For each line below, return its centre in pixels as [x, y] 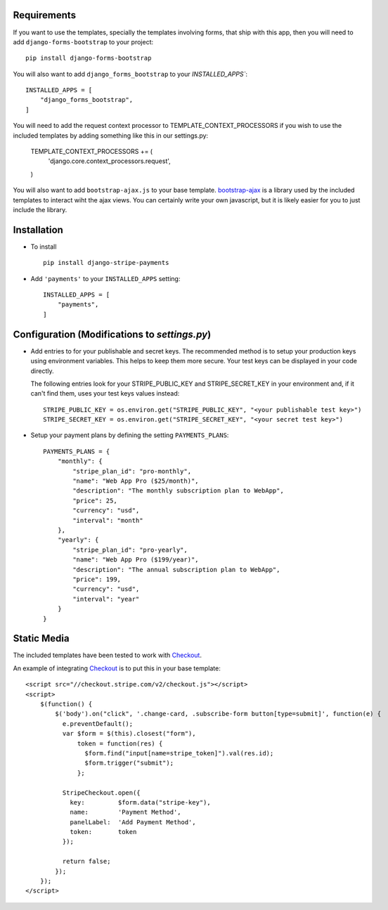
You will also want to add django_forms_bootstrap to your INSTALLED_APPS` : [130, 74]
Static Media [41, 638]
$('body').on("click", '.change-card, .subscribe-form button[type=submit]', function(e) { [218, 714]
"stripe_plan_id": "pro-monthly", [132, 471]
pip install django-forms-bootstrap [89, 58]
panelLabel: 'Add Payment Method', [133, 822]
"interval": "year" [106, 599]
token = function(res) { [120, 743]
